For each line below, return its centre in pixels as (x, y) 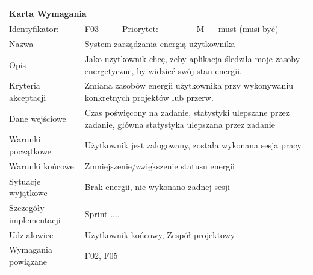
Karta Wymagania (48, 13)
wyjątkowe (28, 193)
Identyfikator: (34, 29)
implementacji (35, 219)
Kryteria (25, 85)
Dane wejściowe (38, 118)
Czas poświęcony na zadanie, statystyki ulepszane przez (187, 112)
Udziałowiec (31, 234)
